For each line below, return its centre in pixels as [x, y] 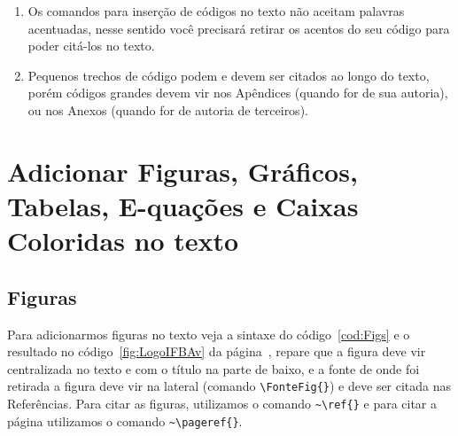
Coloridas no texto [123, 241]
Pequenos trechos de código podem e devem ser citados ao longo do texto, [229, 75]
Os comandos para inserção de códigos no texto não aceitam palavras [216, 11]
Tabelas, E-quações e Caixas [183, 205]
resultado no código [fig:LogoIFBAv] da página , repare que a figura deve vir [217, 351]
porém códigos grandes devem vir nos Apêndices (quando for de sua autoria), [238, 93]
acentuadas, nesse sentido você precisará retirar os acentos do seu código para [239, 28]
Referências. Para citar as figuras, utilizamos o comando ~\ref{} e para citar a [222, 403]
